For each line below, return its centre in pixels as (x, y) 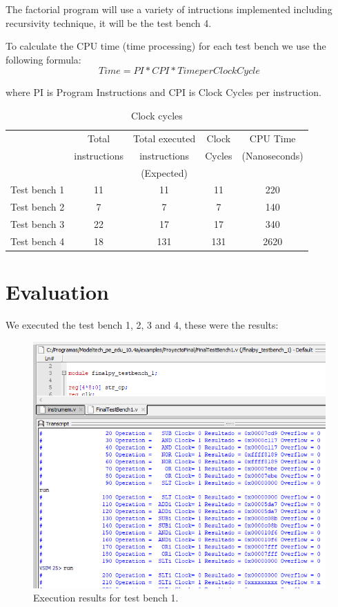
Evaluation (57, 292)
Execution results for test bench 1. (106, 598)
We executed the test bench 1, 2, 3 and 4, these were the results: (142, 325)
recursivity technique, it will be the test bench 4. (109, 22)
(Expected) (165, 172)
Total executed (165, 138)
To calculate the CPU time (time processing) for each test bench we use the (166, 46)
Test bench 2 (38, 207)
